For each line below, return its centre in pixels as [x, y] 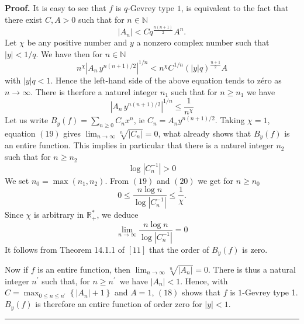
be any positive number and [77, 42]
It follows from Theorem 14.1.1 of [65, 249]
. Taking [230, 120]
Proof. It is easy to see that [56, 8]
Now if [17, 269]
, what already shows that [205, 133]
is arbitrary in [59, 215]
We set [17, 180]
